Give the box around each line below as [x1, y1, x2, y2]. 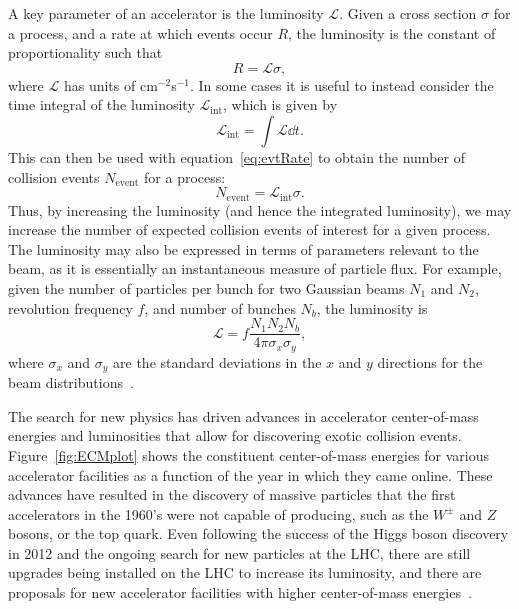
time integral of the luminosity [8, 94, 195, 115]
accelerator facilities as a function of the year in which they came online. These [8, 464, 493, 485]
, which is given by [223, 94, 338, 115]
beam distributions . [8, 372, 134, 393]
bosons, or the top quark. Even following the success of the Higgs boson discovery [8, 523, 509, 544]
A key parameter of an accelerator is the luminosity [8, 3, 324, 23]
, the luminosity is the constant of [288, 22, 496, 43]
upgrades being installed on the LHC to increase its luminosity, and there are [8, 562, 482, 583]
